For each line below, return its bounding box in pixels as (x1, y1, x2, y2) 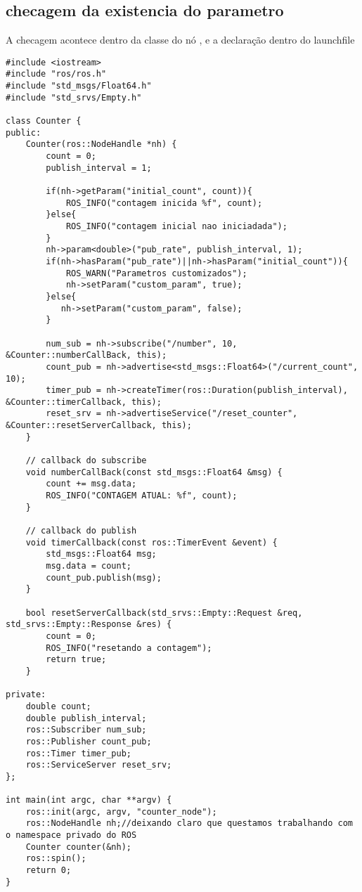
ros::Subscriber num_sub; (25, 725, 147, 735)
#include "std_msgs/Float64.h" (6, 81, 152, 91)
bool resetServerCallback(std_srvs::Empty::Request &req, (25, 607, 303, 618)
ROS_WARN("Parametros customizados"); (65, 268, 247, 278)
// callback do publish (25, 526, 137, 536)
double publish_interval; (25, 713, 147, 723)
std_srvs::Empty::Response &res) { (6, 619, 172, 630)
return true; (46, 654, 107, 665)
